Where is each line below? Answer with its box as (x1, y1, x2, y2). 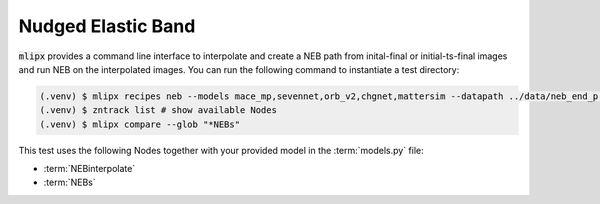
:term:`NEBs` (43, 176, 96, 189)
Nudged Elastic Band (18, 15, 196, 37)
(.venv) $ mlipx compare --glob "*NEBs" (39, 118, 240, 130)
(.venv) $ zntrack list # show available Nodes (39, 105, 277, 116)
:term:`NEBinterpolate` (43, 163, 136, 175)
